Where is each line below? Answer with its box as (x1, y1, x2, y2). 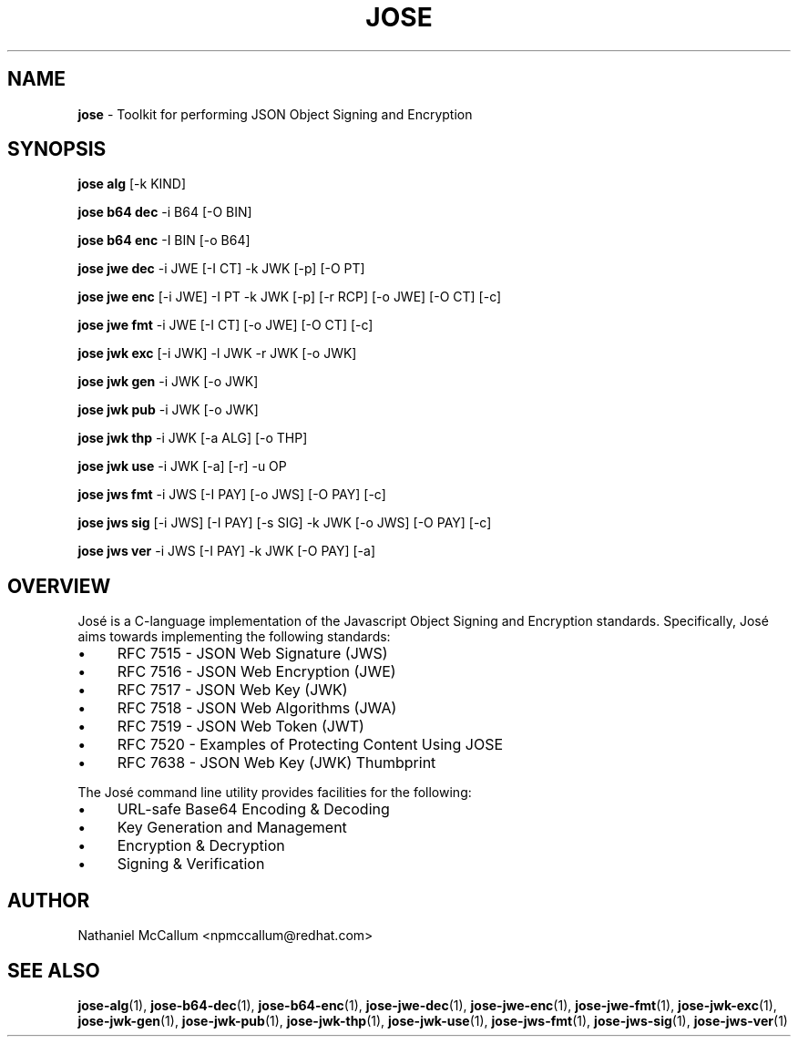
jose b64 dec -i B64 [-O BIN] (77, 204, 252, 220)
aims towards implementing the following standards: (77, 629, 391, 645)
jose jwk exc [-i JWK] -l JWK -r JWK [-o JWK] (77, 345, 357, 362)
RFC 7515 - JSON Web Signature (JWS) (117, 644, 388, 663)
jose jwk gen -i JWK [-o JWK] (77, 374, 259, 390)
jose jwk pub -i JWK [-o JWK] (77, 402, 259, 418)
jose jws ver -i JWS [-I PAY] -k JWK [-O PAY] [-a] (77, 543, 376, 559)
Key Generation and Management (117, 818, 347, 837)
